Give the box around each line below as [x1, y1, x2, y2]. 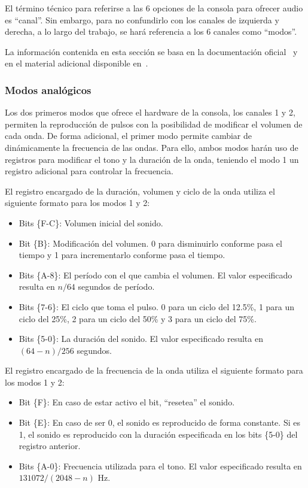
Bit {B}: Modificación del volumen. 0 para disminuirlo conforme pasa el [19, 237, 282, 249]
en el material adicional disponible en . [5, 57, 148, 69]
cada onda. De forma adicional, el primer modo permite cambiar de [5, 129, 252, 142]
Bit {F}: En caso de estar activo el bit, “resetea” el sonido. [19, 396, 235, 408]
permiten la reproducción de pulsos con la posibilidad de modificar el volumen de [5, 117, 303, 130]
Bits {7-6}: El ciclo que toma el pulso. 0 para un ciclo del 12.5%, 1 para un [19, 300, 295, 313]
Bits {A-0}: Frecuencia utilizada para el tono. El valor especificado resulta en [19, 459, 302, 472]
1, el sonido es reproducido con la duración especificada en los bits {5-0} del [19, 428, 298, 440]
